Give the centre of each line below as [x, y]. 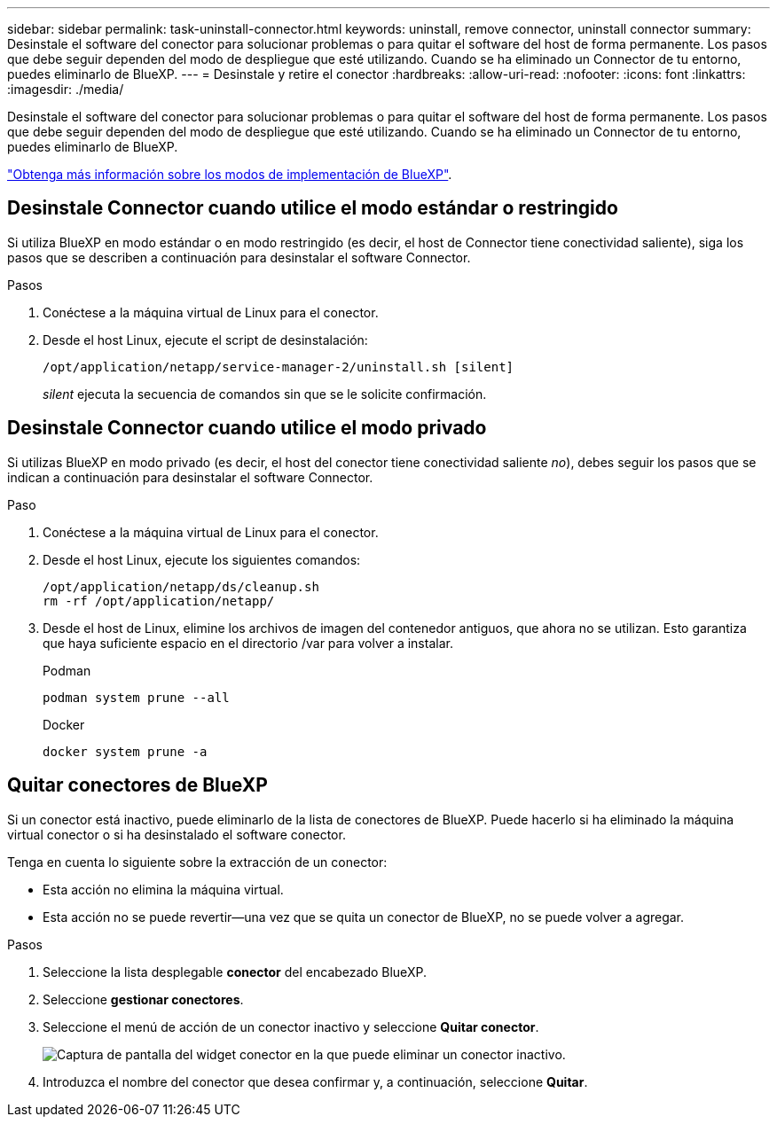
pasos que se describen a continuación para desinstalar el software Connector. [239, 257]
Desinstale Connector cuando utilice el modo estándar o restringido [313, 208]
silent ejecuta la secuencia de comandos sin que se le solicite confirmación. [265, 394]
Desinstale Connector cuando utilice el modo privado [247, 428]
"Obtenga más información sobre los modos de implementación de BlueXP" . [230, 174]
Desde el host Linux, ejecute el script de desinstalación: [205, 340]
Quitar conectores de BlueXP [137, 785]
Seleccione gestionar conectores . [143, 999]
